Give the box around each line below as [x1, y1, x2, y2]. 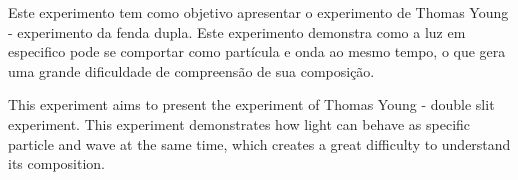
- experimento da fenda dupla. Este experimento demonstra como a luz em [8, 21, 466, 42]
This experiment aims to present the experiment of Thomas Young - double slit [8, 94, 495, 115]
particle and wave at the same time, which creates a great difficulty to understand [8, 133, 511, 154]
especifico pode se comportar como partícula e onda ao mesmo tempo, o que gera [8, 41, 506, 62]
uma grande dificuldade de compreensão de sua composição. [8, 60, 375, 81]
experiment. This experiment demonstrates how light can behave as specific [8, 113, 471, 134]
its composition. [8, 153, 105, 174]
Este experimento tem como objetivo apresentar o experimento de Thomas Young [8, 2, 509, 22]
